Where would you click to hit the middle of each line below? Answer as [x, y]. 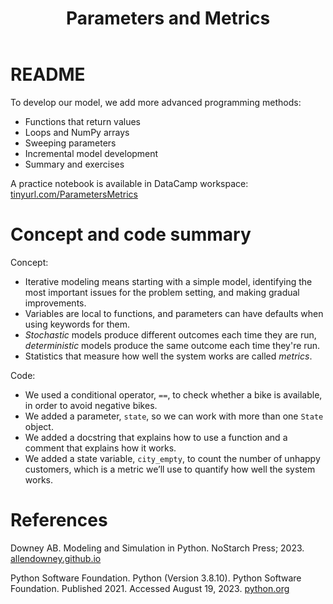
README [48, 74]
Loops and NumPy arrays [77, 132]
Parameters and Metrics [168, 18]
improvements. [55, 303]
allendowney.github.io [56, 558]
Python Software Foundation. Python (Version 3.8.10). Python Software [156, 578]
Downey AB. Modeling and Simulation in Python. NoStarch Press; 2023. [157, 548]
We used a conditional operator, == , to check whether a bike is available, [173, 394]
